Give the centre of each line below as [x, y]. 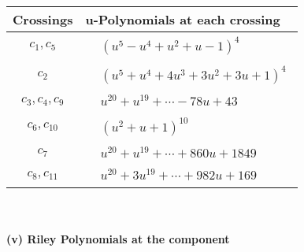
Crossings [43, 19]
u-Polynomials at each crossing [183, 19]
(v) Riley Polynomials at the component [118, 238]
